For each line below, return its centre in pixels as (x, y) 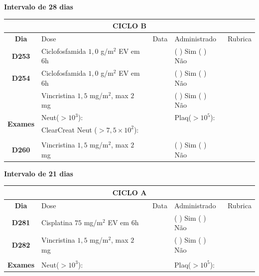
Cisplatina (57, 222)
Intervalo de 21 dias (39, 173)
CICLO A (129, 192)
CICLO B (129, 26)
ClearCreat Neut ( (69, 129)
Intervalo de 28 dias (39, 6)
